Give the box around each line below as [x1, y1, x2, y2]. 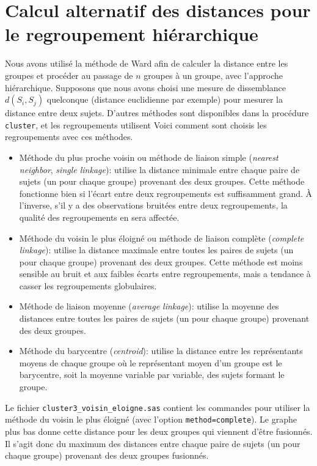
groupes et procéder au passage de [5, 68, 133, 81]
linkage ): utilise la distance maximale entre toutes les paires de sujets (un [19, 243, 294, 256]
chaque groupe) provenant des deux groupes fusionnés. [5, 449, 209, 462]
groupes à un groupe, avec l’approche [144, 68, 283, 81]
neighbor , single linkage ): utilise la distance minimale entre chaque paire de [19, 163, 300, 176]
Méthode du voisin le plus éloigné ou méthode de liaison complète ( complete [19, 231, 304, 244]
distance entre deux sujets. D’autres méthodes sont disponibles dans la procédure [5, 106, 309, 119]
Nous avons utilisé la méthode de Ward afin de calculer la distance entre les [5, 57, 288, 70]
